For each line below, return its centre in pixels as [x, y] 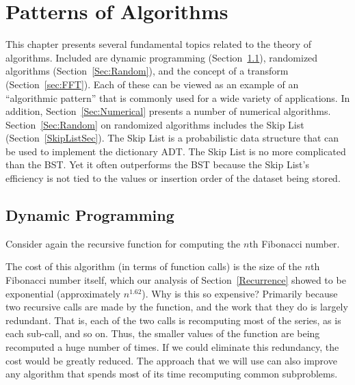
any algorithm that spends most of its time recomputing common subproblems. [172, 374]
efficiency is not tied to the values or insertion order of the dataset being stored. [173, 178]
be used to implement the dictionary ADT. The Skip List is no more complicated [176, 151]
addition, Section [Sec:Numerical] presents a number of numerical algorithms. [168, 111]
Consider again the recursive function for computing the [123, 243]
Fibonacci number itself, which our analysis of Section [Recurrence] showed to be [176, 280]
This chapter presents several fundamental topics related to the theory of [159, 44]
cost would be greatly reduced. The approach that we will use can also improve [171, 360]
